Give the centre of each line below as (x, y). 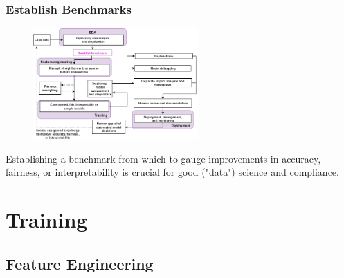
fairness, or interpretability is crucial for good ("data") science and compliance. (172, 172)
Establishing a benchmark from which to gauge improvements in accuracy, (163, 158)
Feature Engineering (80, 263)
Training (47, 220)
